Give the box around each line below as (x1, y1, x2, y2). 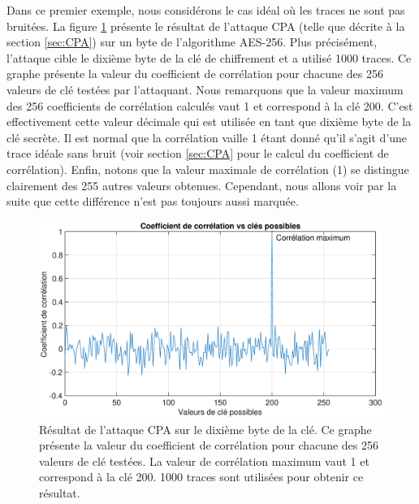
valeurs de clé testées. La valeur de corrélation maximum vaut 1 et (39, 452, 369, 469)
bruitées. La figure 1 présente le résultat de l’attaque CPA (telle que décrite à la (6, 17, 405, 34)
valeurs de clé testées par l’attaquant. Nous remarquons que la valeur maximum (6, 80, 404, 98)
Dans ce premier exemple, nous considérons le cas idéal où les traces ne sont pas (6, 2, 405, 18)
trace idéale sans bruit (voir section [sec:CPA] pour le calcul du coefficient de (6, 145, 389, 162)
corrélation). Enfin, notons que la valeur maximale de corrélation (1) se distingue (6, 160, 409, 177)
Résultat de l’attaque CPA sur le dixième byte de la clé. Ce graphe (39, 420, 372, 437)
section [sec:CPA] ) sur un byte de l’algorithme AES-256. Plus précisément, (6, 33, 378, 50)
